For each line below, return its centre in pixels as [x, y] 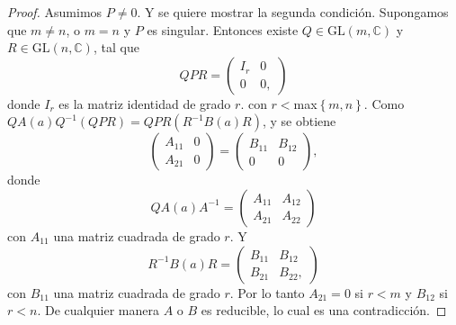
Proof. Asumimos [55, 12]
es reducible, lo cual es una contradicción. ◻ [324, 310]
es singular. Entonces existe [223, 29]
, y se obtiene [299, 121]
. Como [384, 103]
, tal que [116, 47]
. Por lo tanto [267, 292]
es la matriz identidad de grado [145, 103]
